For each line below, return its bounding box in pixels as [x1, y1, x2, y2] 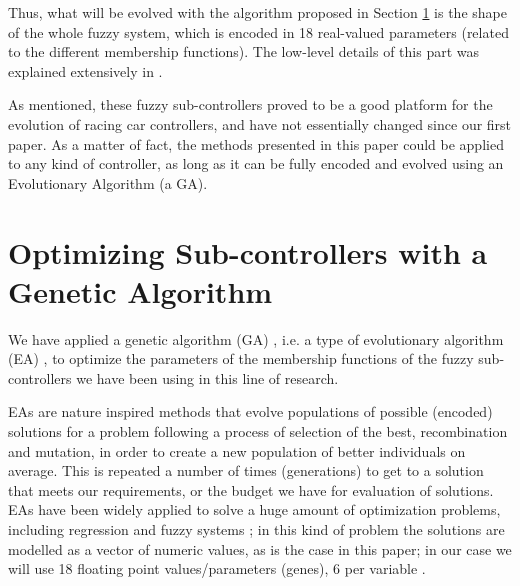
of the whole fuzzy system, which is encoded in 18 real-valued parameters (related [8, 21, 509, 42]
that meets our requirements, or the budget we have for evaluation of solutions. [8, 479, 494, 500]
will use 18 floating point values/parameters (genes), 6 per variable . [8, 558, 426, 579]
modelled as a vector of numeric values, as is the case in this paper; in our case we [8, 538, 512, 559]
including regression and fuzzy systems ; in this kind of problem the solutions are [8, 519, 505, 539]
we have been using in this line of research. [76, 367, 339, 388]
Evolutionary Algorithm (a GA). [8, 172, 208, 193]
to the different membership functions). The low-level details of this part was [8, 41, 480, 62]
